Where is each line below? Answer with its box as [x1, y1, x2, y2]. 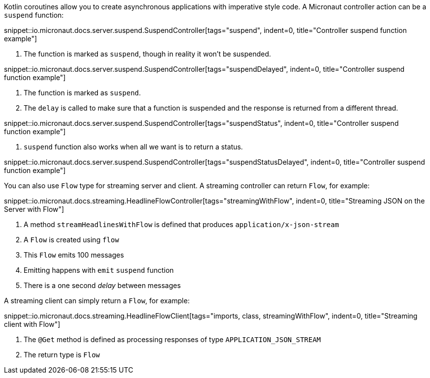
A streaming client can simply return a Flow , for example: [4, 296, 190, 305]
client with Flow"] [4, 320, 61, 328]
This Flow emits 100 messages [24, 251, 124, 259]
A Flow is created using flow [24, 235, 119, 244]
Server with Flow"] [4, 205, 64, 213]
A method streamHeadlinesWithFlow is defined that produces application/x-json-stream [24, 220, 339, 229]
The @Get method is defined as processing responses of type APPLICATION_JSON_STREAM [24, 335, 321, 344]
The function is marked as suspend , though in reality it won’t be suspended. [24, 50, 271, 58]
